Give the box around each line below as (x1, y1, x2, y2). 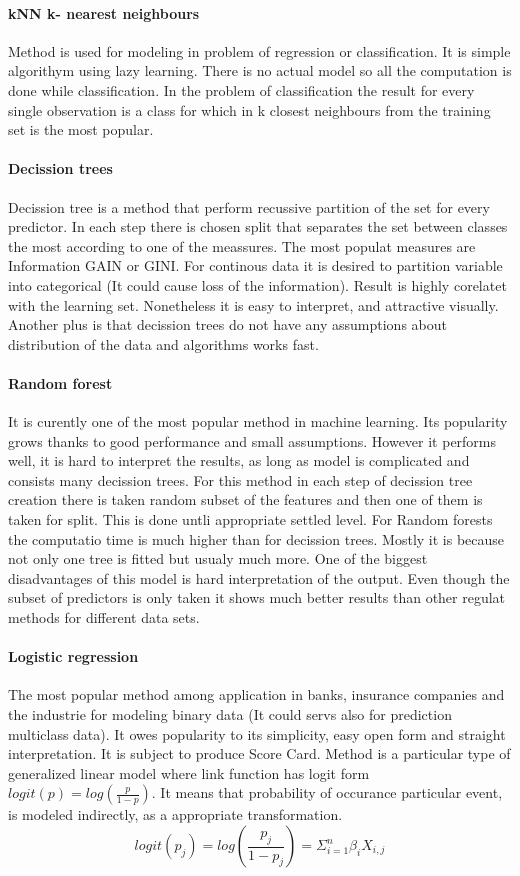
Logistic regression (8, 646, 139, 667)
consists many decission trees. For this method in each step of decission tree (8, 469, 473, 490)
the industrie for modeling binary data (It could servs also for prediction (8, 704, 452, 725)
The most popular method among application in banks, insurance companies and (8, 684, 505, 705)
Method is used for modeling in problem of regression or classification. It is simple (8, 40, 511, 61)
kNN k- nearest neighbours (8, 2, 200, 23)
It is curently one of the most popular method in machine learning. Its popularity (8, 411, 508, 432)
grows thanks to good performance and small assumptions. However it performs (8, 430, 497, 451)
